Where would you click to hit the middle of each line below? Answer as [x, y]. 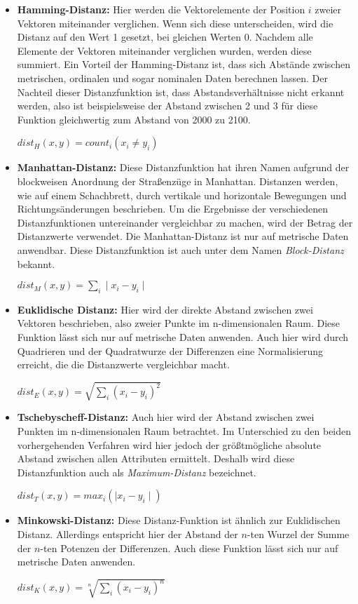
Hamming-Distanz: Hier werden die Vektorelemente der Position [161, 9]
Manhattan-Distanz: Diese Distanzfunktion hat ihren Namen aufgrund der [183, 167]
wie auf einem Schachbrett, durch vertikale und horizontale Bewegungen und [182, 195]
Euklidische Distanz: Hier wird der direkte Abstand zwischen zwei [165, 309]
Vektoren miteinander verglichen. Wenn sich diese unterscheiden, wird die [175, 23]
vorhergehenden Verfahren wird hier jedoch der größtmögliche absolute [169, 444]
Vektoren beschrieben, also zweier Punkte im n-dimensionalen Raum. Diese [179, 323]
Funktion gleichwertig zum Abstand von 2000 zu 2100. [134, 119]
